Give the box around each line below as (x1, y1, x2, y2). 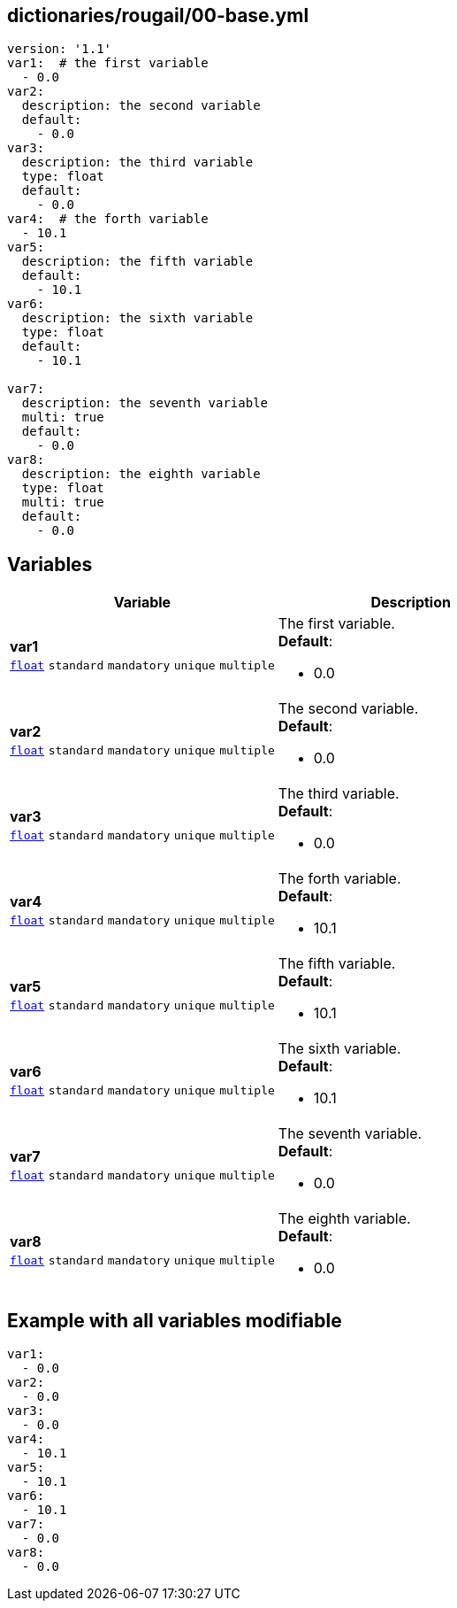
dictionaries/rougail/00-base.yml (7, 4, 309, 27)
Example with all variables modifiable (7, 1309, 342, 1332)
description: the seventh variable (21, 396, 269, 411)
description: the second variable (21, 98, 261, 113)
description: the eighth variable (21, 467, 261, 482)
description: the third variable (21, 155, 254, 170)
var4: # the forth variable (7, 212, 209, 227)
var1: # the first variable (7, 56, 209, 71)
